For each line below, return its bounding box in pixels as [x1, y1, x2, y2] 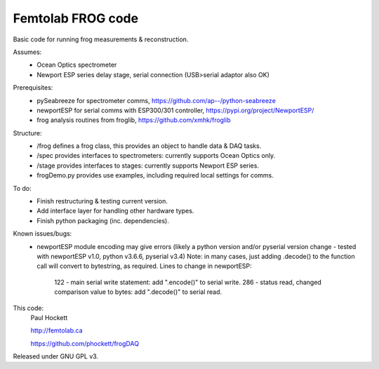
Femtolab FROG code [13, 11, 139, 26]
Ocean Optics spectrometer [36, 60, 117, 69]
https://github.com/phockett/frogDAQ [30, 339, 140, 347]
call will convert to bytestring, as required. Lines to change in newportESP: [36, 262, 252, 270]
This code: [13, 304, 44, 312]
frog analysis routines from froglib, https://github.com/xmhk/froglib [36, 116, 231, 124]
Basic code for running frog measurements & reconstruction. [13, 35, 189, 43]
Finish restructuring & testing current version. [36, 197, 168, 206]
